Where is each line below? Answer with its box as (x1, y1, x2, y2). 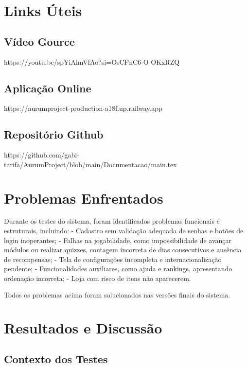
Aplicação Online (4, 80, 91, 95)
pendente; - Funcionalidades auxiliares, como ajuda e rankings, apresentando (4, 263, 232, 274)
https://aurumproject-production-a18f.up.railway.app (4, 103, 162, 113)
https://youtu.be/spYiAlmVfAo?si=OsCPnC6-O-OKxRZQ (4, 56, 180, 67)
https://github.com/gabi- (4, 150, 79, 160)
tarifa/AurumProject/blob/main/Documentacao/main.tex (4, 159, 177, 169)
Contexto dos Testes (4, 351, 108, 366)
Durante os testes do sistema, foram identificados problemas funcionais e (4, 216, 220, 226)
